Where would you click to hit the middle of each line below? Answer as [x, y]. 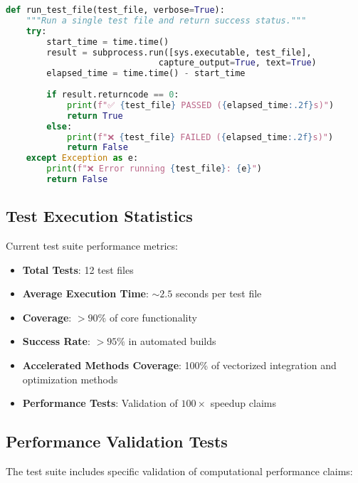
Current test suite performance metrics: [92, 246]
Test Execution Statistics [99, 216]
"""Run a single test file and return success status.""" [166, 20]
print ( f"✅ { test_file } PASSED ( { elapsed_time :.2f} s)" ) [200, 105]
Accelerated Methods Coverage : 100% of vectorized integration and [179, 365]
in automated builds [172, 341]
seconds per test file [219, 293]
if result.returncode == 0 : [113, 95]
